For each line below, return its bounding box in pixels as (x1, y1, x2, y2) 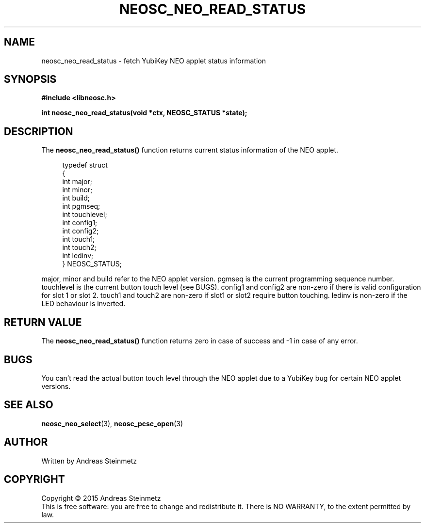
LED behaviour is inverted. (41, 299, 126, 308)
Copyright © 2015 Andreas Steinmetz (41, 494, 161, 502)
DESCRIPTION (4, 125, 73, 138)
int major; (62, 177, 92, 186)
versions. (41, 382, 71, 390)
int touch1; (62, 235, 95, 244)
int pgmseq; (62, 202, 100, 211)
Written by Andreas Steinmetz (41, 456, 137, 465)
